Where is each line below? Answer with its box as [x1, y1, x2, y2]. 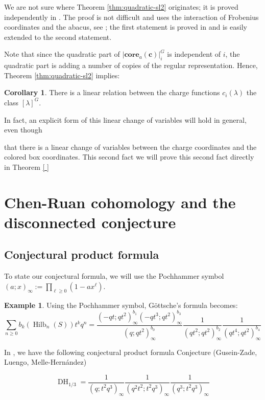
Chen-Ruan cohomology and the [4, 191, 236, 212]
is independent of [167, 49, 221, 59]
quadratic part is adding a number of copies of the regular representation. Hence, [4, 60, 258, 71]
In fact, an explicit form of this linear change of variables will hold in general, [4, 114, 247, 125]
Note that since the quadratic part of [4, 49, 120, 59]
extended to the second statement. [4, 31, 112, 42]
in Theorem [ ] [4, 161, 49, 172]
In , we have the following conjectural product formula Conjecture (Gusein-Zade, [4, 346, 257, 357]
